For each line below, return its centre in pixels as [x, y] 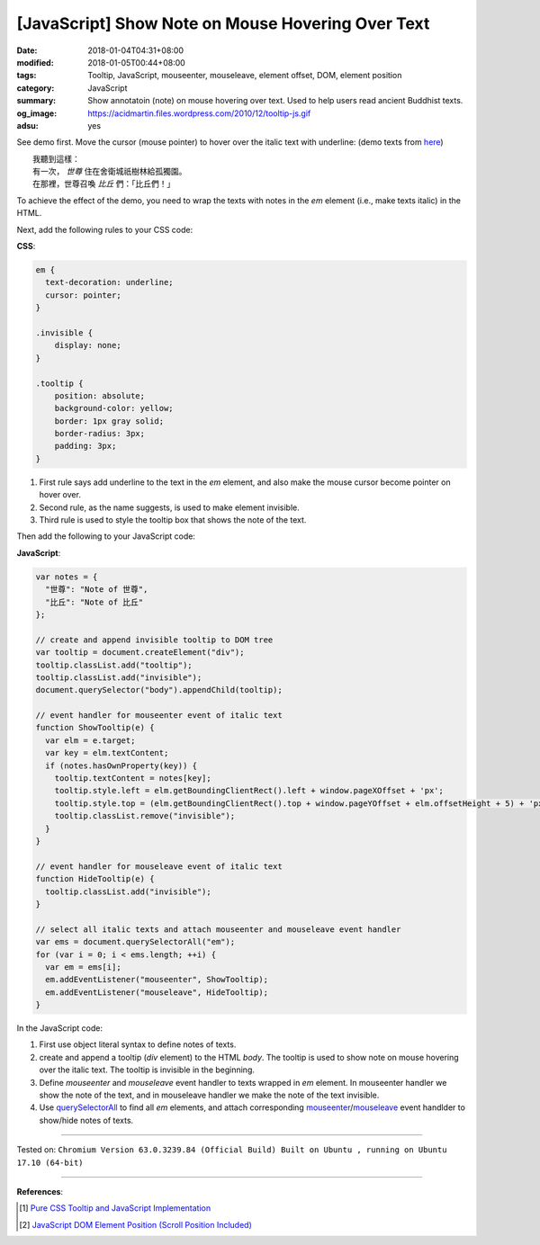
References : [40, 1191]
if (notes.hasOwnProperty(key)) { [121, 766]
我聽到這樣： [56, 158]
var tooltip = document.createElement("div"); [140, 653]
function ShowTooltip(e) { [95, 728]
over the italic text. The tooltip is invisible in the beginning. [147, 1070]
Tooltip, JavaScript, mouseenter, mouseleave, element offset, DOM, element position [245, 76]
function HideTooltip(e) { [95, 879]
